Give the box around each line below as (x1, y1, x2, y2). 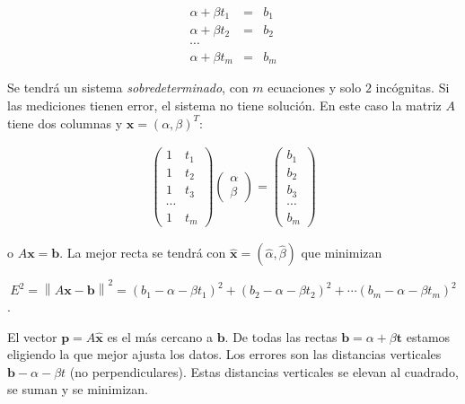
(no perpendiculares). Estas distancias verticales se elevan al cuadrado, (69, 362, 459, 381)
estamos (406, 327, 451, 346)
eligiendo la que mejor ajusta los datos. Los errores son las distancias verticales (7, 345, 442, 364)
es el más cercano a (107, 327, 213, 346)
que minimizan (301, 243, 382, 262)
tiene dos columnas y (7, 113, 123, 132)
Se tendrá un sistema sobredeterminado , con (7, 78, 249, 97)
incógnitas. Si (375, 78, 450, 97)
